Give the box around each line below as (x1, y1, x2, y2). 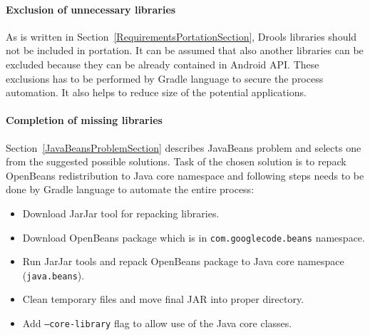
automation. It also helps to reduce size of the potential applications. (6, 85, 307, 100)
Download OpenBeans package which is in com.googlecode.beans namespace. (22, 230, 365, 244)
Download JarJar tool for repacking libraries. (22, 205, 220, 220)
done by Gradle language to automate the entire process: (6, 182, 255, 197)
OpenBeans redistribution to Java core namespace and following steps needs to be (6, 167, 364, 182)
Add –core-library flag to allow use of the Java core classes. (22, 316, 292, 331)
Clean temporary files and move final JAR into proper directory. (22, 292, 304, 306)
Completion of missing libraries (6, 113, 163, 128)
